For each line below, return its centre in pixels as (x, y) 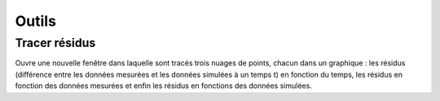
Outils (36, 21)
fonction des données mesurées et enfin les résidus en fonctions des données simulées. (164, 86)
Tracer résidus (55, 43)
